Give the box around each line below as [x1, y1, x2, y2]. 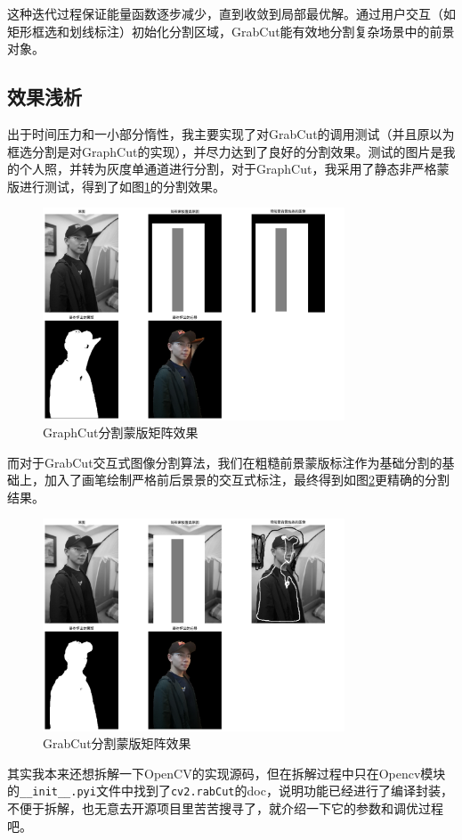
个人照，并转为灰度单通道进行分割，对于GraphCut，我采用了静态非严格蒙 [19, 159, 450, 178]
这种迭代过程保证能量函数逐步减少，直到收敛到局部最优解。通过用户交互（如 [7, 4, 456, 22]
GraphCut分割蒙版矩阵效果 [43, 423, 199, 442]
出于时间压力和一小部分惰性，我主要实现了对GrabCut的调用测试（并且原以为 [7, 124, 455, 143]
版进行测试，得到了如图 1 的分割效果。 [7, 176, 225, 195]
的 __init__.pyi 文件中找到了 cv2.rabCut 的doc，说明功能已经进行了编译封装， [7, 781, 453, 800]
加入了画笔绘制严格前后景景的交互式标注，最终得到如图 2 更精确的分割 [44, 470, 450, 489]
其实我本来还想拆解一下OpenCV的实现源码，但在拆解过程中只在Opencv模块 [7, 763, 446, 782]
